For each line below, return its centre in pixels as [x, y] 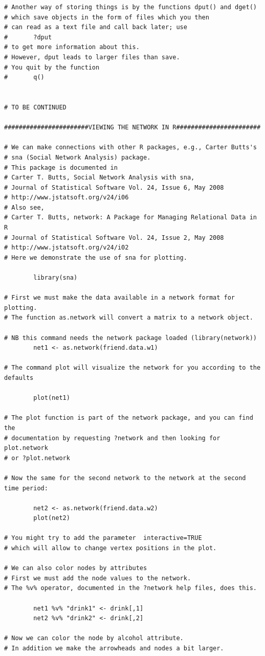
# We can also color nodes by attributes [76, 568]
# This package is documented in [61, 167]
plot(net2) [52, 518]
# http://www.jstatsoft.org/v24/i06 [67, 198]
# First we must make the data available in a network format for [120, 298]
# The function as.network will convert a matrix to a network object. [129, 318]
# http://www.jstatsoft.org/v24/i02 [67, 248]
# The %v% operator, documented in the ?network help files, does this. [130, 588]
